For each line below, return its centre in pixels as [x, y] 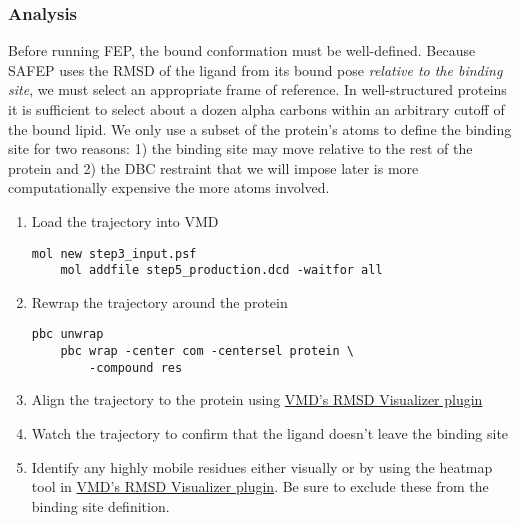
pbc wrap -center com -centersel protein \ [207, 351]
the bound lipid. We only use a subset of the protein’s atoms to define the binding [260, 128]
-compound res [136, 367]
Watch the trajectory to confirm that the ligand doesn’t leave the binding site [270, 433]
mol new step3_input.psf [114, 253]
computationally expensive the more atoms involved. [169, 187]
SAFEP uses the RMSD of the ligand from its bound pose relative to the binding [255, 69]
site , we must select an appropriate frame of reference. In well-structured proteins [257, 89]
